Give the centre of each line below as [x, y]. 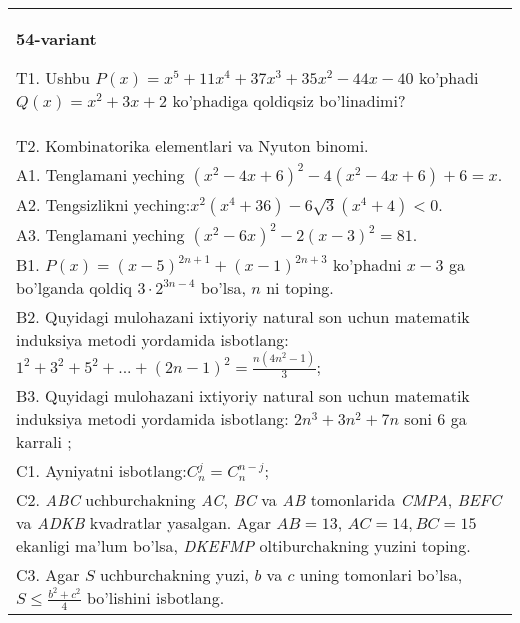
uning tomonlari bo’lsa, [381, 575]
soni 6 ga [435, 419]
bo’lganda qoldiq [74, 287]
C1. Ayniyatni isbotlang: [101, 471]
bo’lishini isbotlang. [155, 598]
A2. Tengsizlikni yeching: [103, 204]
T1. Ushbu [53, 77]
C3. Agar [48, 575]
